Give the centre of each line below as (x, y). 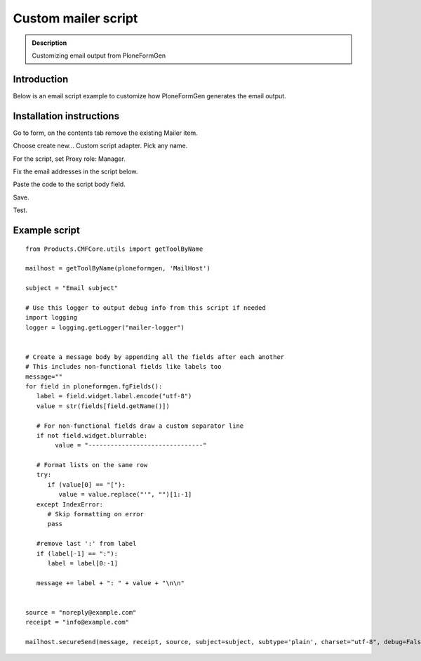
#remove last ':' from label (86, 544)
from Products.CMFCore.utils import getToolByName (114, 249)
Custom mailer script (75, 18)
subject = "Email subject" (72, 288)
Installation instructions (66, 116)
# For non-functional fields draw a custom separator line (140, 426)
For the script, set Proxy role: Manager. (69, 159)
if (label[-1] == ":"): (77, 554)
